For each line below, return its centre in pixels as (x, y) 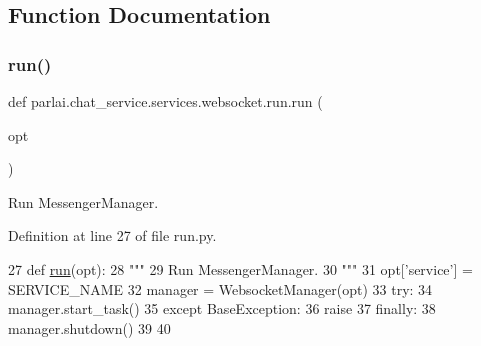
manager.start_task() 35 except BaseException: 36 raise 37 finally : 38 (222, 308)
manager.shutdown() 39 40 (89, 327)
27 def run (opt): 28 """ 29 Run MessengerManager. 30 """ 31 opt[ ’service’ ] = (240, 268)
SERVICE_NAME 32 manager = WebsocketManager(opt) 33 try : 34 (220, 288)
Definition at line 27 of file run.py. (112, 235)
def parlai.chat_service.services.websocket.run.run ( (165, 101)
